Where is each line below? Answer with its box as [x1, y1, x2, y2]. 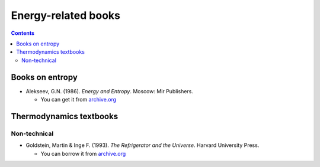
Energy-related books [11, 9, 121, 22]
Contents [11, 30, 35, 37]
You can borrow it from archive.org [40, 150, 126, 157]
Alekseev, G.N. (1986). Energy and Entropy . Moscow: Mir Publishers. [25, 87, 194, 94]
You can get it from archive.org [40, 96, 117, 103]
